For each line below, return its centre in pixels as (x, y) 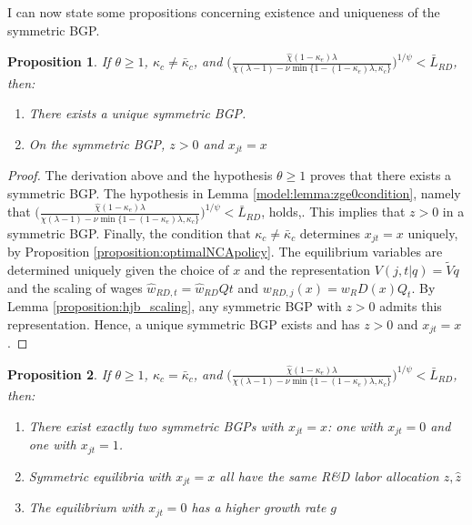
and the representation (307, 269)
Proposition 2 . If (59, 374)
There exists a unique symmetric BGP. (137, 113)
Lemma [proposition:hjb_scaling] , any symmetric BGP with (175, 306)
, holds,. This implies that (333, 212)
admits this (411, 306)
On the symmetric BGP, (97, 143)
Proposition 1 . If (59, 61)
